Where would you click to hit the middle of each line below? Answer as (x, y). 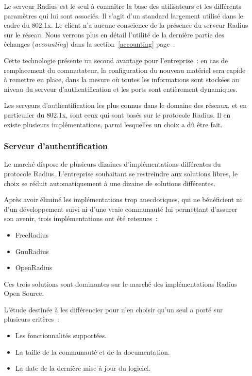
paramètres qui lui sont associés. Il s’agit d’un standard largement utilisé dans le (124, 15)
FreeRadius (32, 234)
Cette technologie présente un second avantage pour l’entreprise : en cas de (116, 60)
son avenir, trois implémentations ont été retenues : (81, 218)
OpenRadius (34, 267)
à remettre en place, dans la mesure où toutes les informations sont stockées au (122, 79)
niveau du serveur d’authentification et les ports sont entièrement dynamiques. (121, 89)
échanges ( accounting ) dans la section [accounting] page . (90, 44)
